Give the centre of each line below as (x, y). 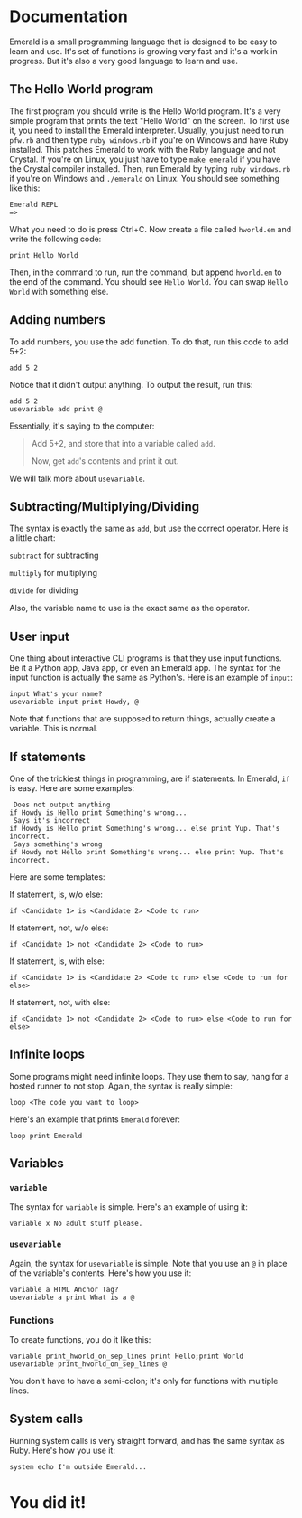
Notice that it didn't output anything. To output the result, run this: (131, 384)
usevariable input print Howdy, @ (74, 702)
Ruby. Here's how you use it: (62, 1450)
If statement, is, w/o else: (56, 894)
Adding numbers (58, 320)
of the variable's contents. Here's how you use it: (101, 1273)
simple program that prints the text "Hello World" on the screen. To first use (150, 120)
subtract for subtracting (54, 556)
